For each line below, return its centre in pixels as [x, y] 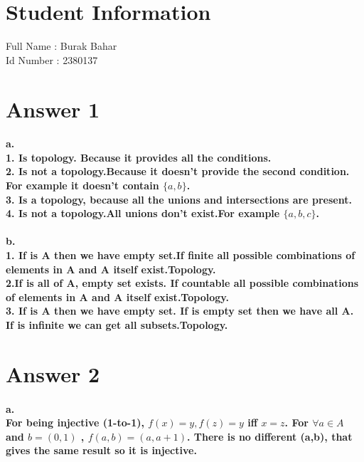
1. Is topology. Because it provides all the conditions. [139, 157]
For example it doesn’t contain [82, 185]
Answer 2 [53, 373]
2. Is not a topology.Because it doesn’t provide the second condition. [178, 171]
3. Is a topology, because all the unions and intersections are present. [179, 199]
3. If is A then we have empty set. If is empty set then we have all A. [180, 311]
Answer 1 [53, 109]
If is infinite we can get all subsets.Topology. [117, 325]
